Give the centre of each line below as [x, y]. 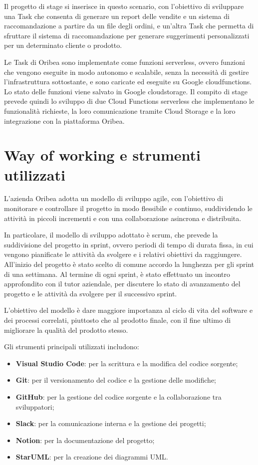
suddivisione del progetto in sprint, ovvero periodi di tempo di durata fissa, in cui [129, 244]
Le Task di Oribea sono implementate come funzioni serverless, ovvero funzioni [125, 62]
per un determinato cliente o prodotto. [63, 45]
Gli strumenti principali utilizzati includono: [72, 347]
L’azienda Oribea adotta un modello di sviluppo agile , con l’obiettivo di [114, 198]
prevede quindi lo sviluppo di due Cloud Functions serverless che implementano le [129, 101]
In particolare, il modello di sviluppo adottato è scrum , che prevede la [111, 235]
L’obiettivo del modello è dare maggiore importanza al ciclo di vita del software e [129, 310]
